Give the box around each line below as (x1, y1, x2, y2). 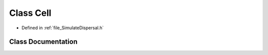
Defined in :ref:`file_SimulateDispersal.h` (21, 25, 104, 31)
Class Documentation (9, 38, 78, 46)
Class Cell (9, 7, 52, 18)
